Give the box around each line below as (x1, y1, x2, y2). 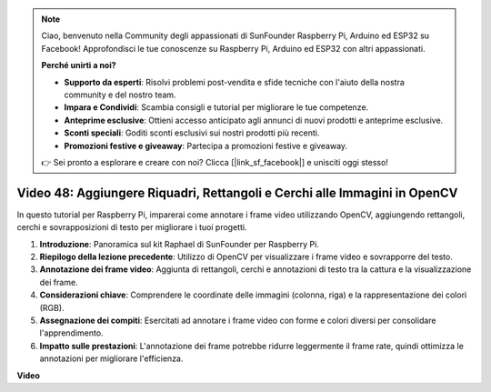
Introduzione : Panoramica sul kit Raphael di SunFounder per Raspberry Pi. (39, 238, 320, 249)
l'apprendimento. (39, 327, 104, 338)
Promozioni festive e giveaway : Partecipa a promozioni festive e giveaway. (64, 140, 348, 151)
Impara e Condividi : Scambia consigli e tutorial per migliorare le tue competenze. (64, 102, 369, 113)
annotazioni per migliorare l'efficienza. (39, 353, 184, 364)
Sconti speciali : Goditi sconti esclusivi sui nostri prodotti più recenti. (64, 127, 320, 138)
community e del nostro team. (64, 89, 176, 100)
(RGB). (39, 302, 65, 313)
